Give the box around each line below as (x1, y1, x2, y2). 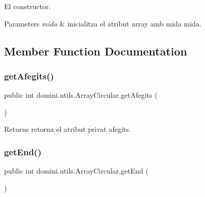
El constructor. (4, 1, 51, 11)
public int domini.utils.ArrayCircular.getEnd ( (4, 165, 148, 176)
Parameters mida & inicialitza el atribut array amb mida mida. (4, 18, 201, 29)
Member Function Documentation (4, 43, 188, 59)
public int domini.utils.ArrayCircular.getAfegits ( (4, 90, 158, 100)
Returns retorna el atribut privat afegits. (4, 124, 131, 134)
